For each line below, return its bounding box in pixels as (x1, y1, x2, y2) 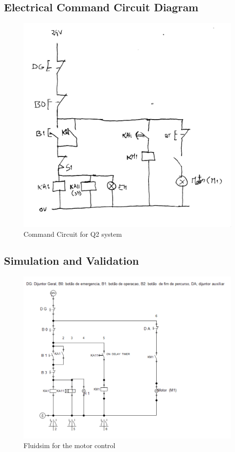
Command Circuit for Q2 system (23, 228, 122, 239)
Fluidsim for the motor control (23, 440, 116, 450)
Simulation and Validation (4, 252, 139, 268)
